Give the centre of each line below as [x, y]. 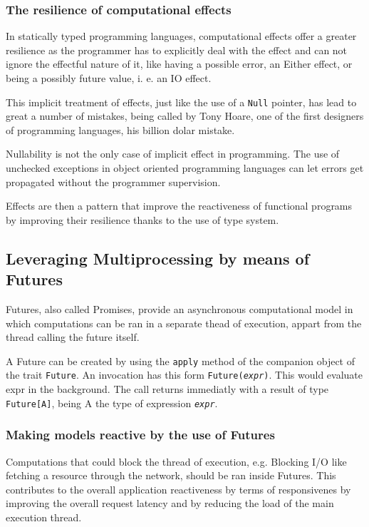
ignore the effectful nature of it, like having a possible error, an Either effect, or [179, 64]
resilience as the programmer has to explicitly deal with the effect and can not [177, 50]
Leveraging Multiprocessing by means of [158, 258]
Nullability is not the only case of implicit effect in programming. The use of [173, 154]
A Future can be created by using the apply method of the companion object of [180, 360]
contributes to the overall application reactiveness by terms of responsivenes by [178, 489]
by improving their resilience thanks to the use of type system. [142, 219]
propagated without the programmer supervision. [113, 181]
